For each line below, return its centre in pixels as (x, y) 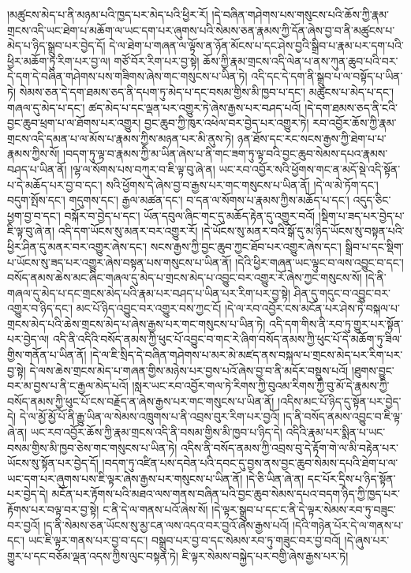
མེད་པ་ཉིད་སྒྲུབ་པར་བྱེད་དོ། (56, 45)
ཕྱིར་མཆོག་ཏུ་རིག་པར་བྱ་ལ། (59, 60)
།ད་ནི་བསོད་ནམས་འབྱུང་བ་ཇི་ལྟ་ (343, 416)
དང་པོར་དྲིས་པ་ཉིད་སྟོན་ (351, 478)
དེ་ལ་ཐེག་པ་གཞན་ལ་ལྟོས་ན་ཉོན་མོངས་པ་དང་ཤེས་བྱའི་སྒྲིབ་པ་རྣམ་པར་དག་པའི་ (256, 45)
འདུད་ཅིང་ (372, 200)
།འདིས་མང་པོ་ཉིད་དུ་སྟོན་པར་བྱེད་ (340, 401)
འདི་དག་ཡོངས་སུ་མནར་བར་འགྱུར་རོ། (128, 231)
